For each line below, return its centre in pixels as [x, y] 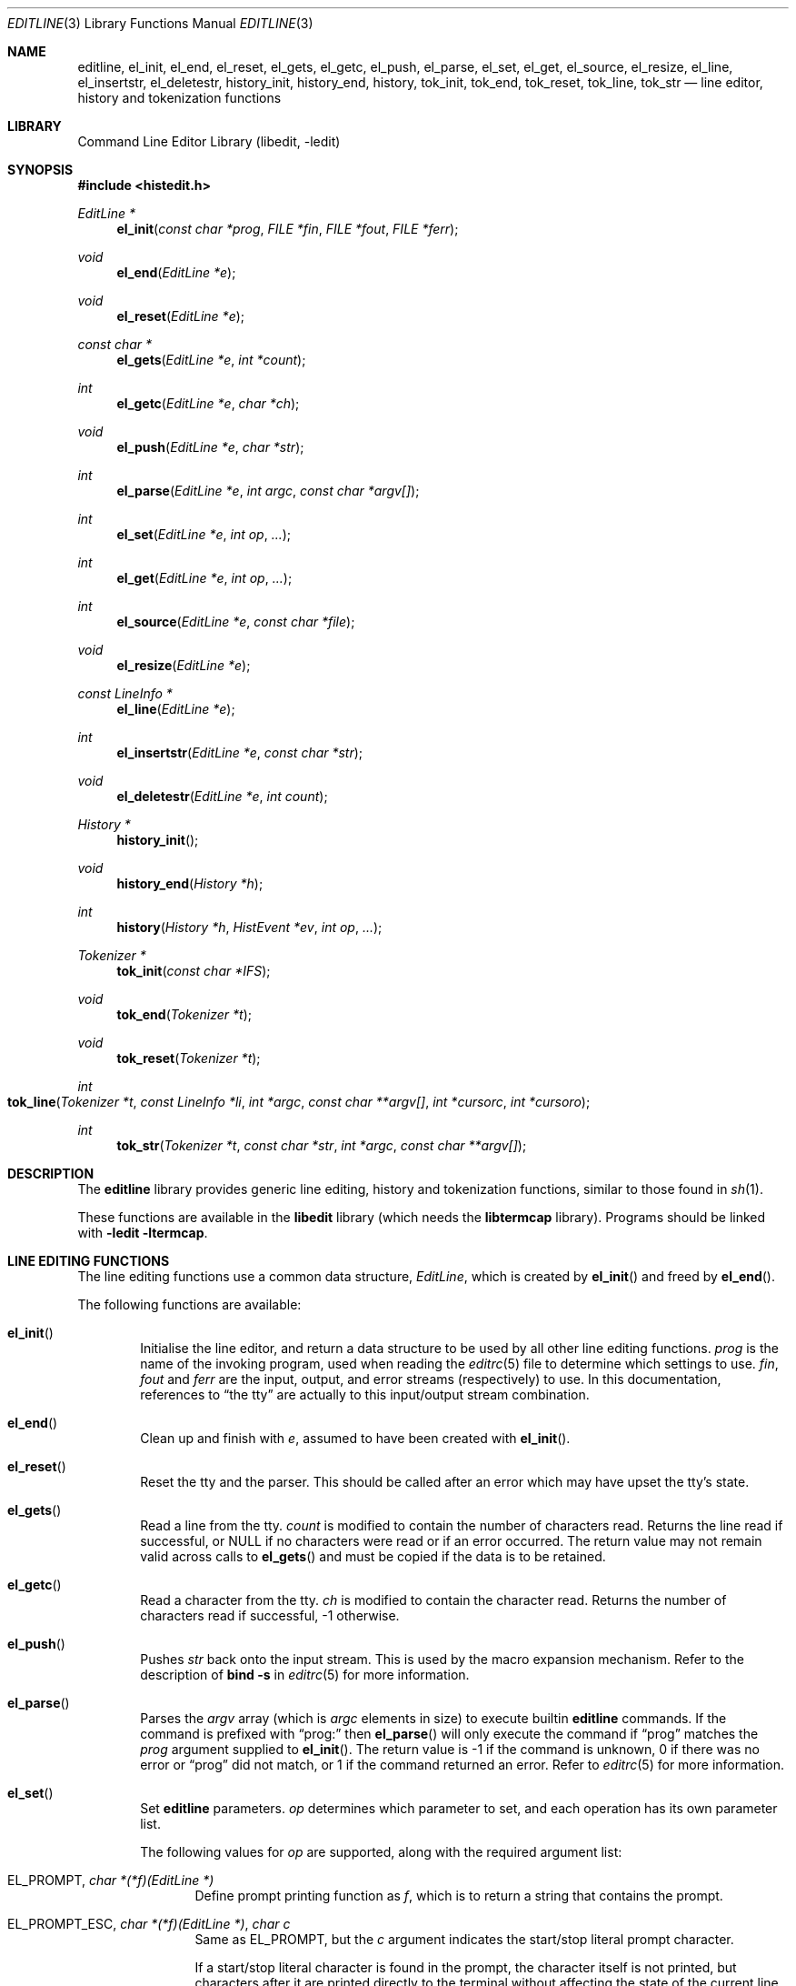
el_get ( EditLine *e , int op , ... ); [204, 578]
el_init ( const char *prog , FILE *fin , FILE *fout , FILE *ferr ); [288, 229]
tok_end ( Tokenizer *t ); [184, 1014]
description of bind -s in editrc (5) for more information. [305, 1675]
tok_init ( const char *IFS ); [194, 971]
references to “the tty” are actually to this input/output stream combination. [365, 1394]
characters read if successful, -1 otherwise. [270, 1615]
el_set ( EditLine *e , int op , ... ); [204, 534]
